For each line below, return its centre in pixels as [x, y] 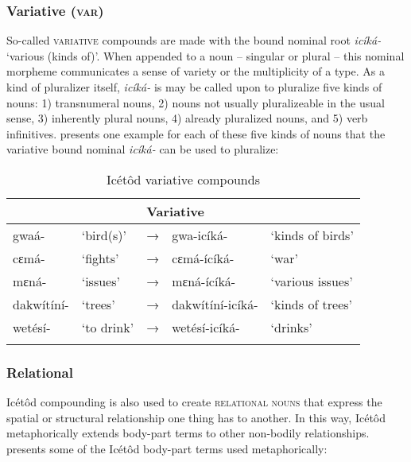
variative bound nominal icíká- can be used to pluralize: [143, 149]
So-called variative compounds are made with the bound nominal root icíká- [194, 40]
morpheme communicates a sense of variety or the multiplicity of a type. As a [196, 71]
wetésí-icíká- [206, 327]
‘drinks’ [291, 327]
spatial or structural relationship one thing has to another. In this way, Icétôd [196, 417]
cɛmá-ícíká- [203, 258]
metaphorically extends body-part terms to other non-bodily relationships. [188, 433]
